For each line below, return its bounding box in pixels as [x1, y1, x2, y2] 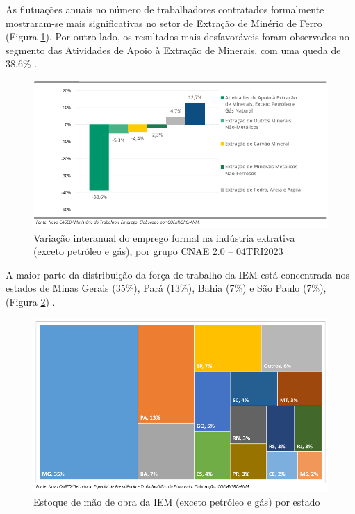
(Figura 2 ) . [6, 294, 56, 308]
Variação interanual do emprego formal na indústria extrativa [33, 230, 295, 244]
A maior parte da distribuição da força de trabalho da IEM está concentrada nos [6, 267, 349, 281]
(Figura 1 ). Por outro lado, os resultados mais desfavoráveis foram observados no [6, 29, 349, 44]
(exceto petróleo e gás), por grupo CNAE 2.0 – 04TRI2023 [33, 244, 283, 258]
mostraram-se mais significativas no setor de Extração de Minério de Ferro [6, 15, 322, 30]
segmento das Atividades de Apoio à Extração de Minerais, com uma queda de [6, 42, 341, 57]
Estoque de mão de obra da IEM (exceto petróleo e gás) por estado [33, 494, 320, 508]
